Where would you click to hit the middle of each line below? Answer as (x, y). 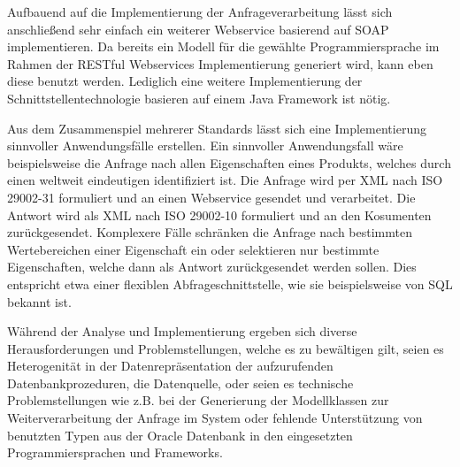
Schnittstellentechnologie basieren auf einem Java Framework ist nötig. (199, 98)
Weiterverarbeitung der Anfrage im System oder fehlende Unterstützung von (215, 418)
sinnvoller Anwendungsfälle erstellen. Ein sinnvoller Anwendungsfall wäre (205, 145)
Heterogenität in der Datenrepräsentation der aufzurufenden (170, 366)
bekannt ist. (39, 301)
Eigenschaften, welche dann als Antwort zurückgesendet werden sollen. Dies (212, 267)
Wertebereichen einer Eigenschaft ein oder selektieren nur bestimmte (193, 249)
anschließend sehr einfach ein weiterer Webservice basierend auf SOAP (198, 29)
